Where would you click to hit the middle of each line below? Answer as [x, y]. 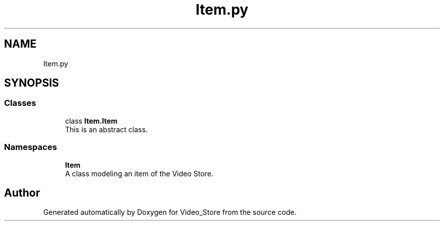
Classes [20, 103]
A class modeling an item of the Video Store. [139, 173]
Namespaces [31, 147]
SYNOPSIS [32, 83]
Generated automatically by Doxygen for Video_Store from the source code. [170, 212]
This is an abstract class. [106, 129]
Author [22, 193]
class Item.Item [91, 121]
